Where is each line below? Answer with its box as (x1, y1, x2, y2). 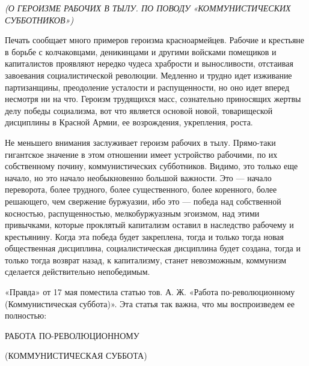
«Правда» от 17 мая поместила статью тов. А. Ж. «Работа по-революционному (5, 286, 295, 298)
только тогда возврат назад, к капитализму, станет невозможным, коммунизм (5, 253, 287, 266)
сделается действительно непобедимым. (5, 265, 150, 278)
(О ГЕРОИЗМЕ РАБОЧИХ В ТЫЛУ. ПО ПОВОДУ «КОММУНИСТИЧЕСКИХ (5, 2, 291, 14)
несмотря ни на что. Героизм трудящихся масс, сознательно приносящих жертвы (5, 92, 301, 105)
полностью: (5, 309, 47, 322)
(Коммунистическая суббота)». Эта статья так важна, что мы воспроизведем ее (5, 297, 295, 310)
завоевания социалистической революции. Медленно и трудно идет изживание (5, 68, 292, 81)
